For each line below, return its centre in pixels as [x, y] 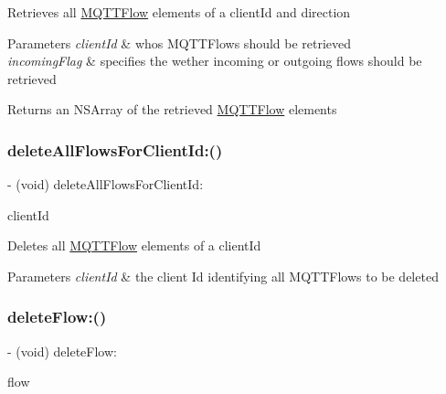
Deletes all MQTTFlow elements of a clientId [134, 245]
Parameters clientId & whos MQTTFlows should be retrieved [180, 43]
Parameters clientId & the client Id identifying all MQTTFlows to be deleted [223, 276]
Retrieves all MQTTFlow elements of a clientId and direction [179, 12]
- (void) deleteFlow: [62, 351]
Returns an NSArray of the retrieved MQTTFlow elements [172, 109]
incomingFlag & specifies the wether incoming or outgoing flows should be [215, 61]
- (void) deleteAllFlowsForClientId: [106, 184]
